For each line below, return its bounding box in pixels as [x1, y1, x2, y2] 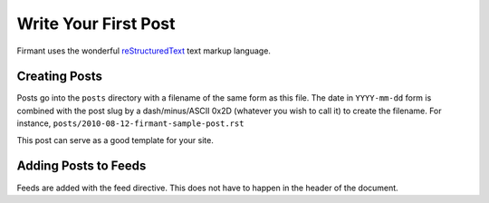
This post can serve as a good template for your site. [16, 134, 215, 145]
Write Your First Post [16, 14, 176, 34]
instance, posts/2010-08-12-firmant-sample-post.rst [16, 118, 244, 129]
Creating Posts [16, 69, 103, 84]
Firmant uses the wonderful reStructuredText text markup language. [16, 45, 272, 56]
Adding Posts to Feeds [16, 159, 147, 174]
